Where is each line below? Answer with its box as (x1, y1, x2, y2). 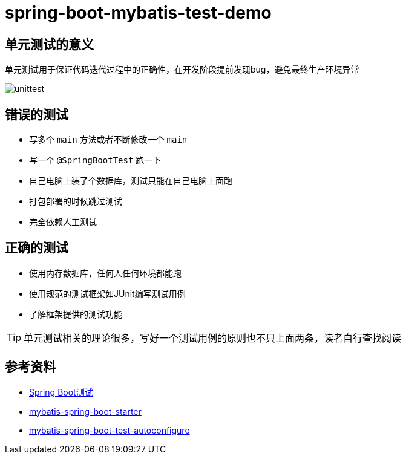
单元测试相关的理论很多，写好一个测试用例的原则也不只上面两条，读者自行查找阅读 (24, 331, 402, 344)
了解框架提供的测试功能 (29, 308, 122, 319)
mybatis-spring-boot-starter (29, 406, 142, 417)
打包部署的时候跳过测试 (29, 196, 122, 207)
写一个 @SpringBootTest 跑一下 (29, 155, 162, 166)
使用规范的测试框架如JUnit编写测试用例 (29, 288, 186, 299)
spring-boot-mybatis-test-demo (5, 2, 272, 23)
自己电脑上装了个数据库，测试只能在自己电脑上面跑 (29, 175, 232, 186)
